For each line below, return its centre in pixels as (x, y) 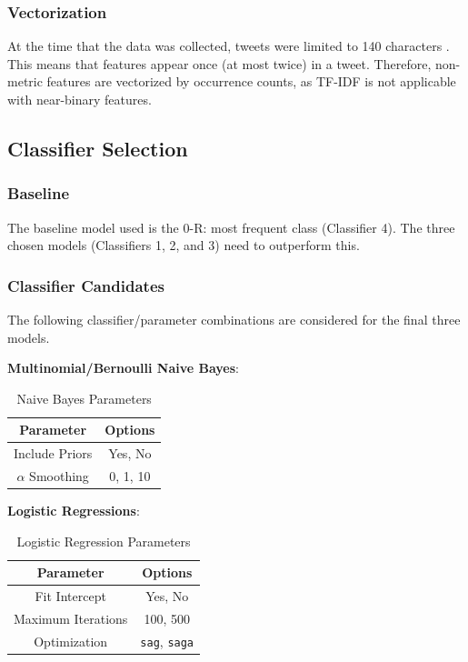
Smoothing (59, 476)
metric (25, 81)
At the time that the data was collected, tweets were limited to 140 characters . (229, 46)
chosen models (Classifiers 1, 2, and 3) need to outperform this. (184, 245)
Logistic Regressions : (74, 511)
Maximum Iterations (71, 619)
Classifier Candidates (86, 285)
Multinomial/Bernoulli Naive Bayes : (124, 368)
